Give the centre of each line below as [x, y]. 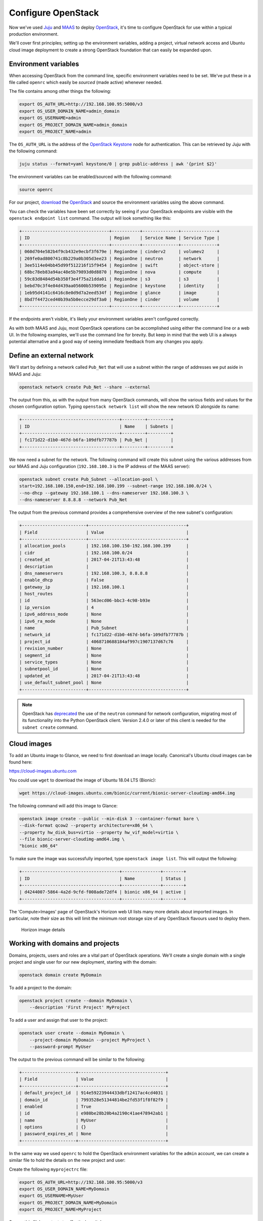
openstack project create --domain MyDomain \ [76, 1000]
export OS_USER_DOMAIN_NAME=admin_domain [69, 111]
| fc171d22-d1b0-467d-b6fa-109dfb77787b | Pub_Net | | [96, 440]
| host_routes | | [104, 594]
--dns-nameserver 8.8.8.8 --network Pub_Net [73, 500]
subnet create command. [50, 727]
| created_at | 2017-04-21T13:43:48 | [104, 560]
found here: [21, 762]
